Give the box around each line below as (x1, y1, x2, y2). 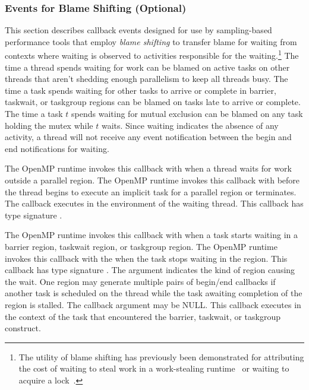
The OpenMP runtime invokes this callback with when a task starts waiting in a (5, 229, 298, 241)
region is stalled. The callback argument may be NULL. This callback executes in (5, 298, 301, 310)
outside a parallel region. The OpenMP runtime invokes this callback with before (5, 174, 300, 186)
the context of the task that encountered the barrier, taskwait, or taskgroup (5, 310, 281, 322)
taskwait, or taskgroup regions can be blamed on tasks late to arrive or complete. (5, 96, 301, 108)
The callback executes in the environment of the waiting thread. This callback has (5, 197, 304, 210)
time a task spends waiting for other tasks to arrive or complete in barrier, (5, 84, 276, 96)
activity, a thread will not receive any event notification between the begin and (5, 131, 292, 143)
